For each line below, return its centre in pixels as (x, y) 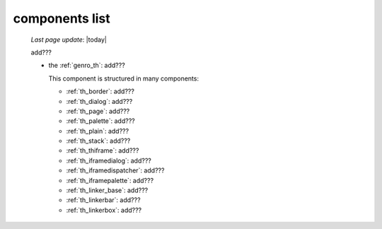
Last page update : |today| (69, 40)
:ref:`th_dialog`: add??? (99, 101)
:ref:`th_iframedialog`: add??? (109, 160)
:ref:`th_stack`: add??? (98, 141)
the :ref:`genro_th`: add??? (87, 65)
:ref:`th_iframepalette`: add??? (110, 180)
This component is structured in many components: (124, 78)
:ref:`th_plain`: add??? (98, 131)
